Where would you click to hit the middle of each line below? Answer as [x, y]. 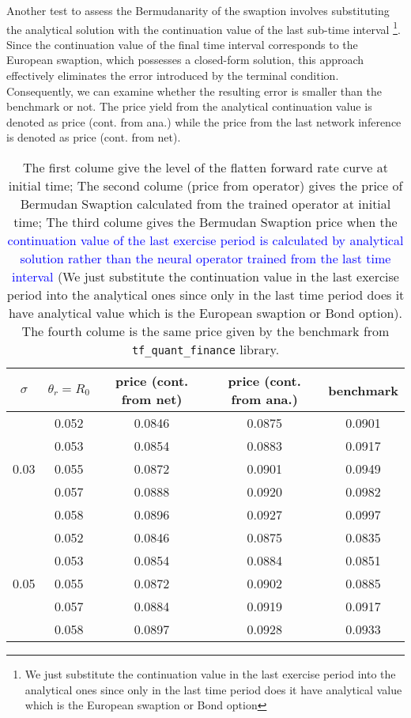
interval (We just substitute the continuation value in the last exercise [205, 276]
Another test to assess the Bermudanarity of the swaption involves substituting [198, 10]
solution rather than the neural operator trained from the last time [205, 258]
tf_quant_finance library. [205, 349]
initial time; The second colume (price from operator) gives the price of [205, 185]
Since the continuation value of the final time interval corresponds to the [182, 44]
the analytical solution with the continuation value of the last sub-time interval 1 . [204, 28]
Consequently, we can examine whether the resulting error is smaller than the [194, 91]
